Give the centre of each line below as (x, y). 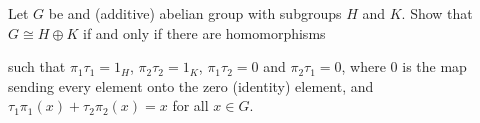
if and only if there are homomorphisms (204, 32)
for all (190, 105)
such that (37, 66)
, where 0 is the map (404, 66)
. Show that (437, 13)
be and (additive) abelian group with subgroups (195, 13)
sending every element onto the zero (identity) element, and (191, 85)
